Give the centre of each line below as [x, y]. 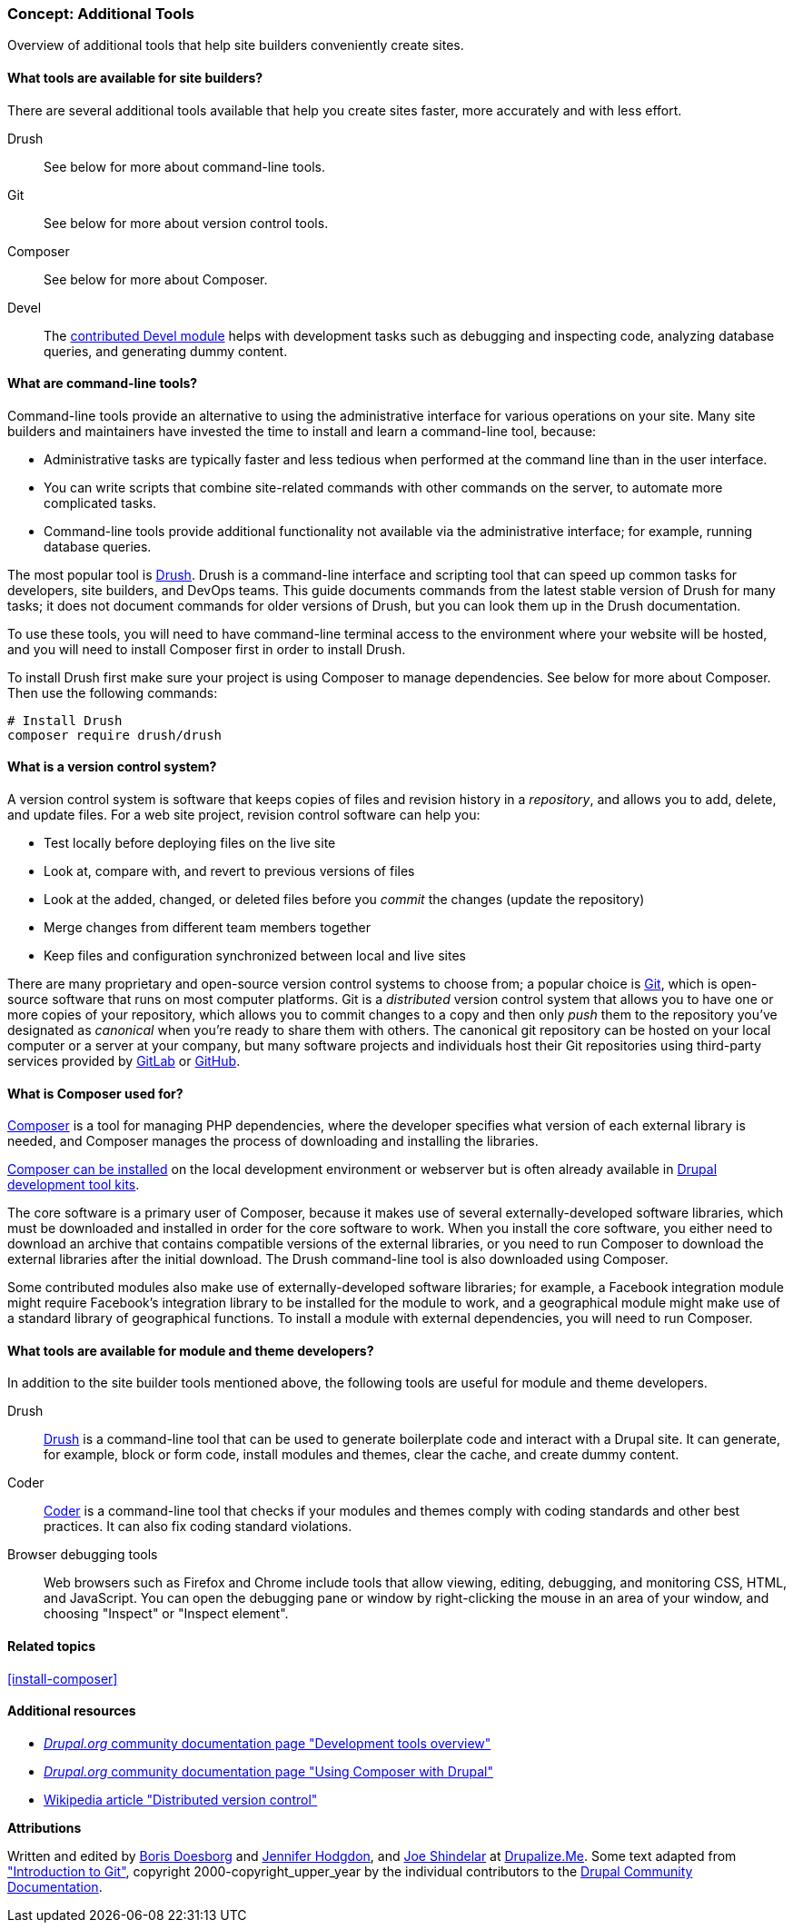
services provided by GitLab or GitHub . [124, 1061]
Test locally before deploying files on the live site [190, 843]
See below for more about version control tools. [186, 223]
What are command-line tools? [103, 383]
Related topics [52, 1646]
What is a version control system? [112, 767]
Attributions [45, 1827]
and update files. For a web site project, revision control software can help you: [244, 815]
